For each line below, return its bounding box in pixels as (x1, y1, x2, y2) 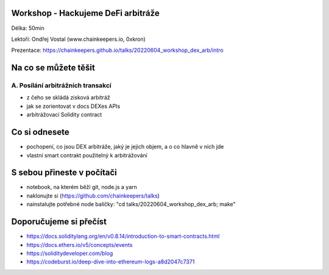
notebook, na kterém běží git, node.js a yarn (26, 184, 137, 191)
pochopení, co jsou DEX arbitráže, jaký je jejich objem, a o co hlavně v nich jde (26, 143, 224, 151)
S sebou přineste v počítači (11, 168, 117, 178)
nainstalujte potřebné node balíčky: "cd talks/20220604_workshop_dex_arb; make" (26, 201, 236, 208)
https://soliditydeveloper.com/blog (26, 249, 113, 257)
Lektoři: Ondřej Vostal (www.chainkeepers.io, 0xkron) (11, 35, 146, 43)
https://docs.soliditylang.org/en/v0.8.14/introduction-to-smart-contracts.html (26, 232, 220, 240)
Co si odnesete (11, 127, 69, 137)
